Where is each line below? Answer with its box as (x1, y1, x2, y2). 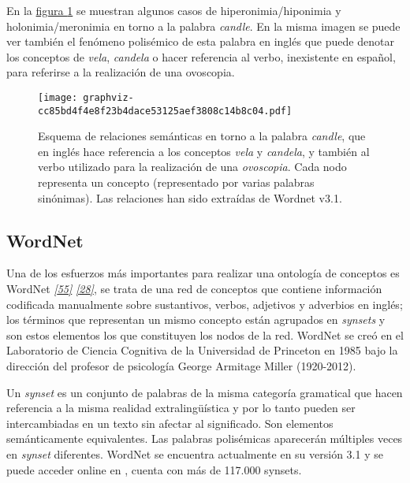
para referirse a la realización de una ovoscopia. (6, 64, 235, 80)
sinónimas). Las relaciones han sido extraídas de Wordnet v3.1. (38, 189, 342, 206)
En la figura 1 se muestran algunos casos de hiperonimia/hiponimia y (6, 2, 341, 18)
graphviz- (83, 91, 134, 103)
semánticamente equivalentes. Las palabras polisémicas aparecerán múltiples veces (6, 430, 403, 447)
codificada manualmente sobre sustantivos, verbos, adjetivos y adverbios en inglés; (6, 295, 403, 312)
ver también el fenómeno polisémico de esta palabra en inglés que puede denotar (6, 33, 394, 50)
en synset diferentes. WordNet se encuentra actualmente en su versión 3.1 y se (6, 445, 383, 462)
